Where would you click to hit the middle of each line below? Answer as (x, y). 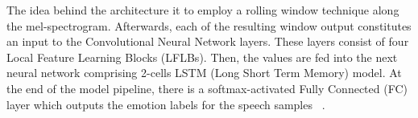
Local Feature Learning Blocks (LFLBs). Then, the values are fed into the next (202, 57)
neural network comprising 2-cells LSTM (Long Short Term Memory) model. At (204, 73)
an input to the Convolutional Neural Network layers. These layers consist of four (208, 41)
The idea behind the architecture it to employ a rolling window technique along (203, 10)
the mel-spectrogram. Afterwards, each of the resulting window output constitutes (209, 25)
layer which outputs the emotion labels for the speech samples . (166, 104)
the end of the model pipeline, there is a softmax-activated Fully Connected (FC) (207, 88)
